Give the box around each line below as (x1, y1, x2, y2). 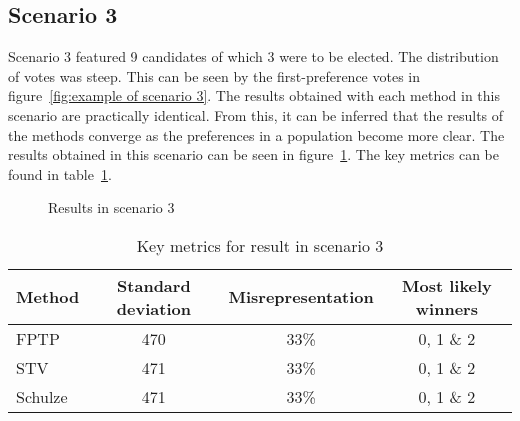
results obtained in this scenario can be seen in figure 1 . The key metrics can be (8, 144, 499, 165)
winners (415, 296, 478, 320)
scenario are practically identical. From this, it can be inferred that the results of (8, 104, 504, 125)
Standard (117, 273, 191, 297)
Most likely (401, 273, 492, 297)
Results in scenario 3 (48, 197, 175, 218)
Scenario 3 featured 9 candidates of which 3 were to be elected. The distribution (8, 46, 499, 67)
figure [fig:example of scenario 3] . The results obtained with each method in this (8, 85, 501, 106)
